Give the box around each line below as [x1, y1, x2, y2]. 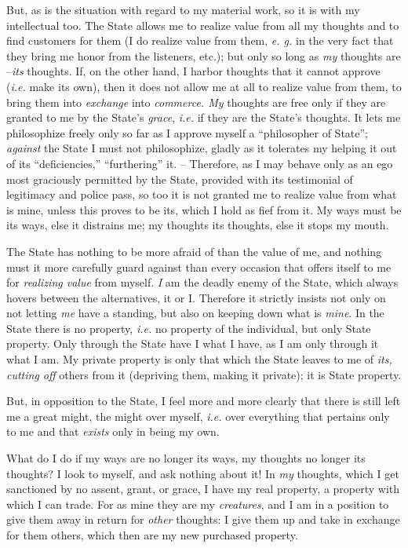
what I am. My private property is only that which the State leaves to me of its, [6, 351, 392, 367]
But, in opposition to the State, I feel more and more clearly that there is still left [6, 393, 401, 409]
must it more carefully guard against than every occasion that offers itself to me [6, 258, 392, 275]
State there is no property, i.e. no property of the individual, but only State [6, 320, 371, 336]
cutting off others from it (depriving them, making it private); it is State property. [6, 366, 402, 382]
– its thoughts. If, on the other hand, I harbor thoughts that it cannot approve [6, 63, 381, 79]
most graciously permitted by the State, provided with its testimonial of [6, 170, 353, 187]
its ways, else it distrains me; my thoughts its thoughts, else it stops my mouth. [6, 217, 389, 233]
